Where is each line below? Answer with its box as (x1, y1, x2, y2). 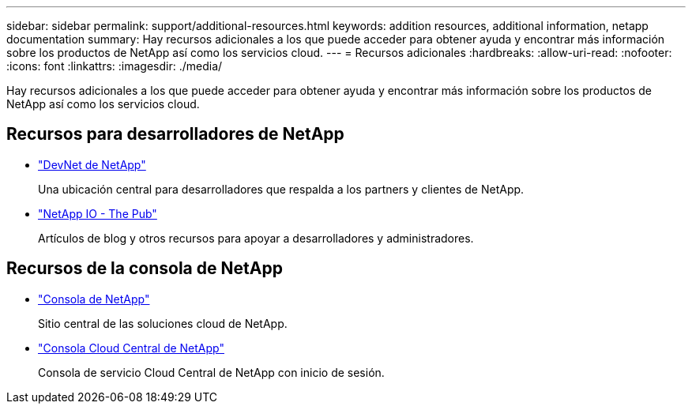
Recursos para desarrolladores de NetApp (6, 124, 344, 145)
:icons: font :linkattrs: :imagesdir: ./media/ (6, 59, 223, 73)
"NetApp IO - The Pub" (38, 206, 157, 220)
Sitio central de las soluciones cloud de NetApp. (38, 316, 288, 330)
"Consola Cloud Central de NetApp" (38, 340, 224, 355)
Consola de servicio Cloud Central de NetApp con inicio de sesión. (38, 365, 385, 379)
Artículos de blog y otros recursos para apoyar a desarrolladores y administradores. (38, 231, 474, 245)
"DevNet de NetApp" (38, 157, 146, 171)
